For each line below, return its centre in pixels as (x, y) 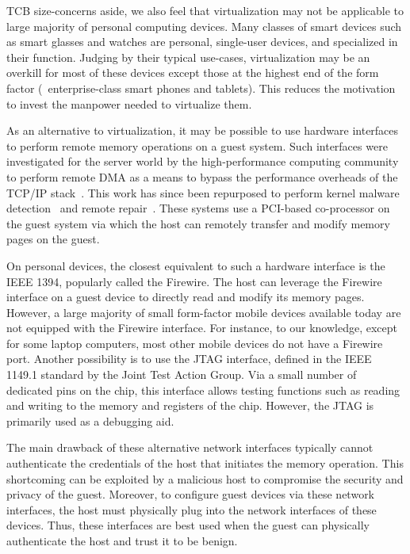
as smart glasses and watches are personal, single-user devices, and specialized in (202, 42)
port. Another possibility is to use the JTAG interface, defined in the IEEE (189, 359)
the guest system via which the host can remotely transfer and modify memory (198, 223)
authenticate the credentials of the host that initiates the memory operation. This (205, 463)
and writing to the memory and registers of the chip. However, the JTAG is (190, 405)
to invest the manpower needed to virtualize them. (129, 103)
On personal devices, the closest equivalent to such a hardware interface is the (196, 265)
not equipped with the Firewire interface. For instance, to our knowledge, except (202, 328)
